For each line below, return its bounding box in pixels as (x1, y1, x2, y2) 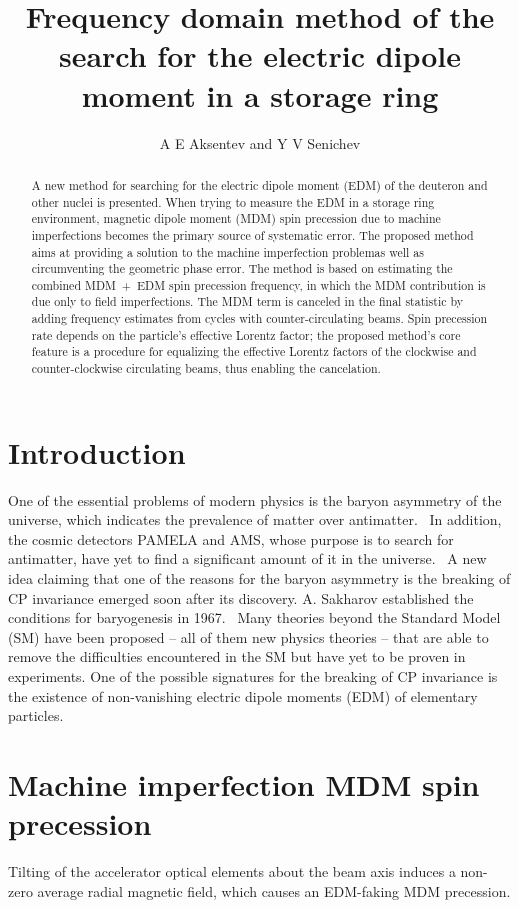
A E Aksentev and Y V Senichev (159, 132, 361, 153)
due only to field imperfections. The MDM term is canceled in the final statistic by (31, 293, 463, 310)
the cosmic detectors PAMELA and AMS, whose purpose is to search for (8, 528, 454, 549)
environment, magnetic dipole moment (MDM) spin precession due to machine (31, 210, 441, 227)
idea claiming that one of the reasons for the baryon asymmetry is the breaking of (8, 568, 511, 589)
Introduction (8, 431, 186, 472)
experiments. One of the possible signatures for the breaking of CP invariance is (8, 666, 498, 687)
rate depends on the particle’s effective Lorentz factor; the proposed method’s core (31, 326, 461, 343)
